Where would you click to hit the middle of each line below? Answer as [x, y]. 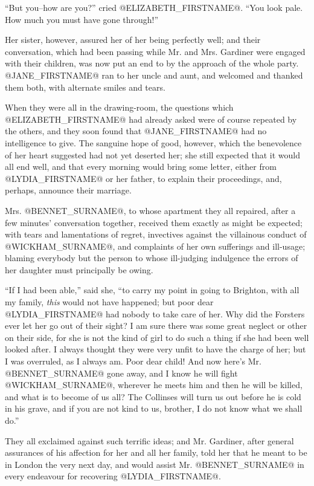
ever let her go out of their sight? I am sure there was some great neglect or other [156, 326]
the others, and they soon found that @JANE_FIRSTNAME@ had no [136, 131]
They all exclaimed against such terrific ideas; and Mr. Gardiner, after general [149, 440]
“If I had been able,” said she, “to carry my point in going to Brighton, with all [152, 290]
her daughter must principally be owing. [79, 269]
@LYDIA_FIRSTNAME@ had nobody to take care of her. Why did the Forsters [155, 313]
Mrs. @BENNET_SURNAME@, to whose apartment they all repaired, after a [150, 210]
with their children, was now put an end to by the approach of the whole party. [152, 63]
